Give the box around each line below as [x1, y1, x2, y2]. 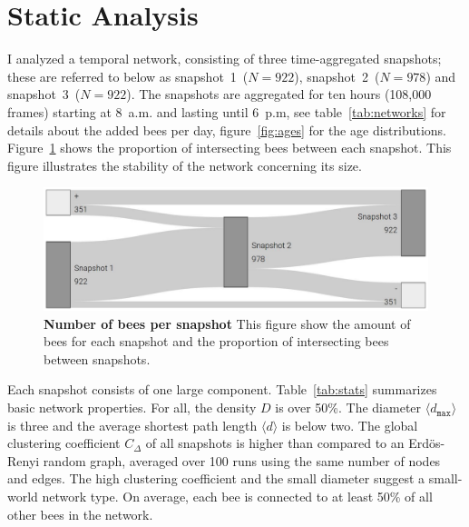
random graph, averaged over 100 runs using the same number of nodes [43, 451, 441, 470]
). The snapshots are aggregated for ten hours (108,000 [126, 85, 432, 104]
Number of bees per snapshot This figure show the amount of [44, 313, 411, 333]
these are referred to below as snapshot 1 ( [7, 66, 249, 85]
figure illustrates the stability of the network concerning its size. [7, 155, 362, 174]
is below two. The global [281, 415, 418, 434]
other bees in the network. [7, 504, 153, 523]
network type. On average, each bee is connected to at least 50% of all [42, 487, 433, 506]
